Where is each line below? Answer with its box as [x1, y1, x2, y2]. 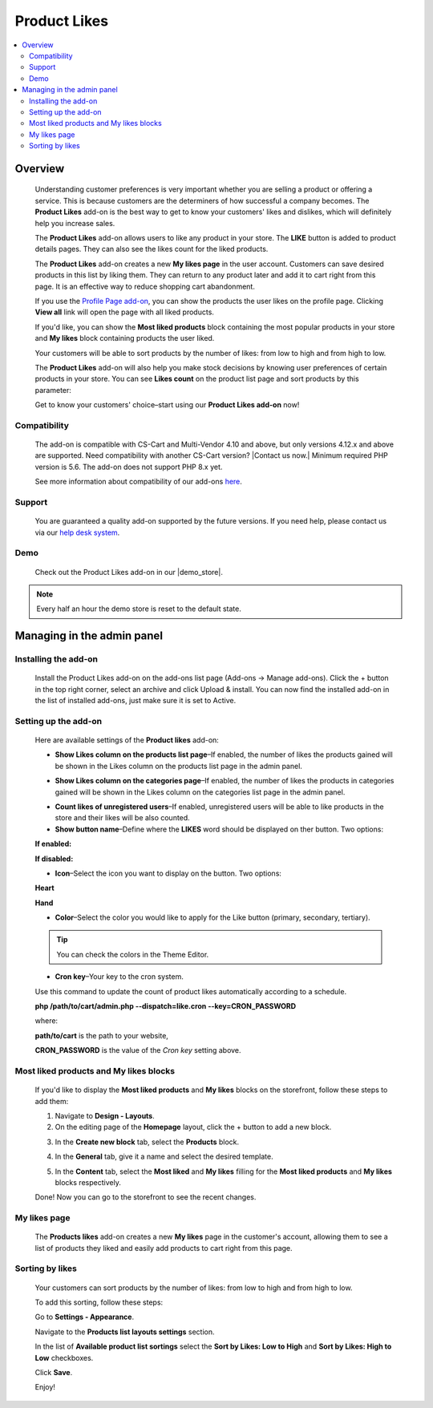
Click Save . [34, 1367, 73, 1377]
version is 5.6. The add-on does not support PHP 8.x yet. [34, 462, 223, 471]
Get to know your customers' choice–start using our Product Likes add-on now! [34, 400, 300, 410]
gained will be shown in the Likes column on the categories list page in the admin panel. [55, 787, 346, 797]
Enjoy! [34, 1382, 56, 1392]
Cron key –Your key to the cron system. [55, 972, 184, 981]
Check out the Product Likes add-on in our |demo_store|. [34, 567, 224, 577]
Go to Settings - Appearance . [34, 1312, 135, 1322]
